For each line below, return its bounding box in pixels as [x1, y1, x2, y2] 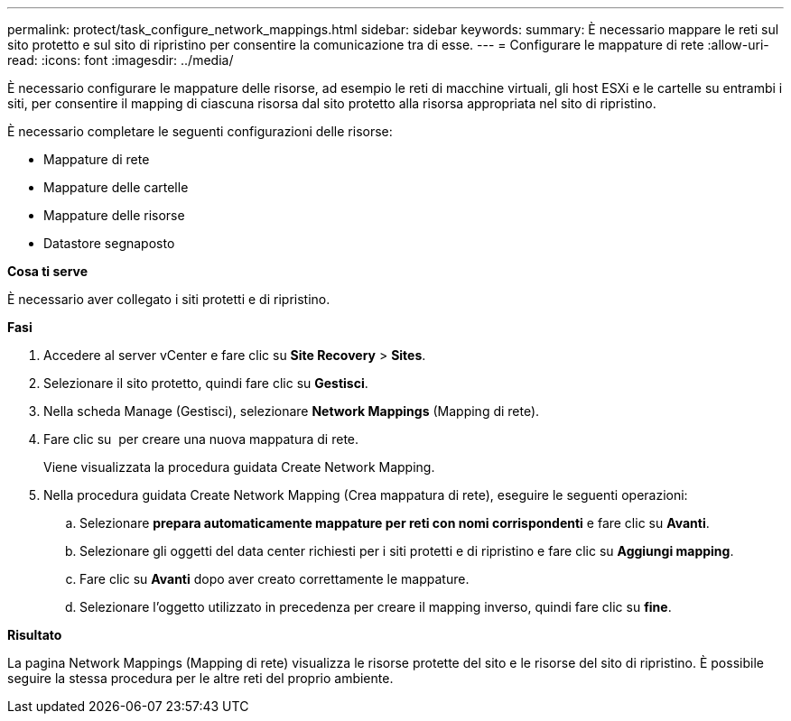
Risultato [7, 627, 62, 642]
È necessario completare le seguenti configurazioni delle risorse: [7, 124, 393, 139]
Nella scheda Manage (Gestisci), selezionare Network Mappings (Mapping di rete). [43, 403, 540, 419]
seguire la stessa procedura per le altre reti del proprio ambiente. [7, 670, 394, 686]
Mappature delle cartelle [43, 180, 189, 195]
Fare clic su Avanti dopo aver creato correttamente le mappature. [79, 571, 470, 587]
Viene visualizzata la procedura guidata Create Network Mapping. [43, 459, 435, 475]
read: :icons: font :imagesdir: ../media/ [7, 52, 234, 68]
